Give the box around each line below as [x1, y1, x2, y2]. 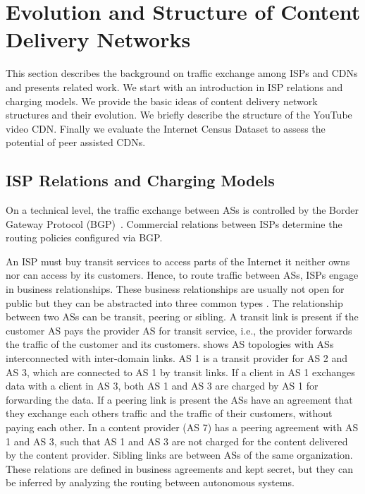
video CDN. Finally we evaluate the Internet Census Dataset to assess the [6, 121, 326, 135]
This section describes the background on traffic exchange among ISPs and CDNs [6, 66, 358, 80]
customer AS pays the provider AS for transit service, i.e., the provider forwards [6, 323, 352, 337]
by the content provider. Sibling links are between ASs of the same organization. [6, 447, 353, 462]
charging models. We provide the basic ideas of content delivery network [6, 93, 318, 108]
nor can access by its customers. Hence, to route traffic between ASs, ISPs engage [6, 267, 359, 282]
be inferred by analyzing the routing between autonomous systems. [6, 475, 295, 490]
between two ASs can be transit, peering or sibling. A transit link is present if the [6, 309, 359, 324]
